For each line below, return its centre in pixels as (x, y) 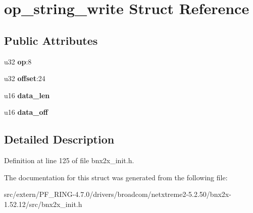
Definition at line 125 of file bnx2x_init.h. (69, 160)
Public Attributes (51, 40)
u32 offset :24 (25, 78)
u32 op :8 (18, 61)
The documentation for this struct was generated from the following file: (116, 177)
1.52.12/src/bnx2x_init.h (43, 204)
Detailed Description (59, 139)
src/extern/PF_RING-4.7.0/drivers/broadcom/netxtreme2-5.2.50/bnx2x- (118, 194)
